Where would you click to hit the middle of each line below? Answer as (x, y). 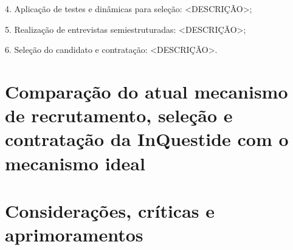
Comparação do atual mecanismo (146, 91)
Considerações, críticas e (110, 210)
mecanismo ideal (75, 163)
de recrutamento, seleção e (119, 115)
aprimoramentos (74, 234)
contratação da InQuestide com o (147, 139)
